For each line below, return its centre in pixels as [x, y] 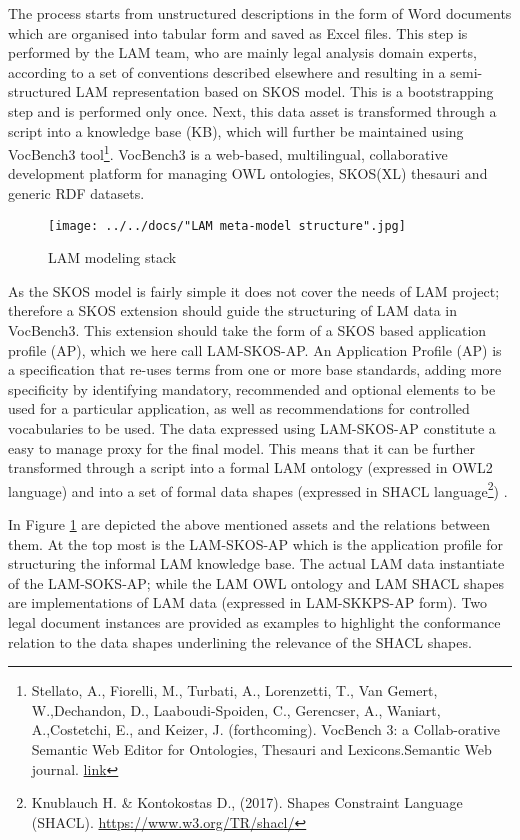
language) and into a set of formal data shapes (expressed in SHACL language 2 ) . [258, 489]
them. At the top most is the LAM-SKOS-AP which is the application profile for [255, 543]
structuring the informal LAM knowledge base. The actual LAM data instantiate [256, 563]
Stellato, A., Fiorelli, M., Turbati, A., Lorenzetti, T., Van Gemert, [234, 690]
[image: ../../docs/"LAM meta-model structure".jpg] [227, 225]
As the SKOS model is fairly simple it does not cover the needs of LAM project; [254, 290]
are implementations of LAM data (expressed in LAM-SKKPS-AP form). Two [248, 602]
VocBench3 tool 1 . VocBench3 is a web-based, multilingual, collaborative [228, 152]
